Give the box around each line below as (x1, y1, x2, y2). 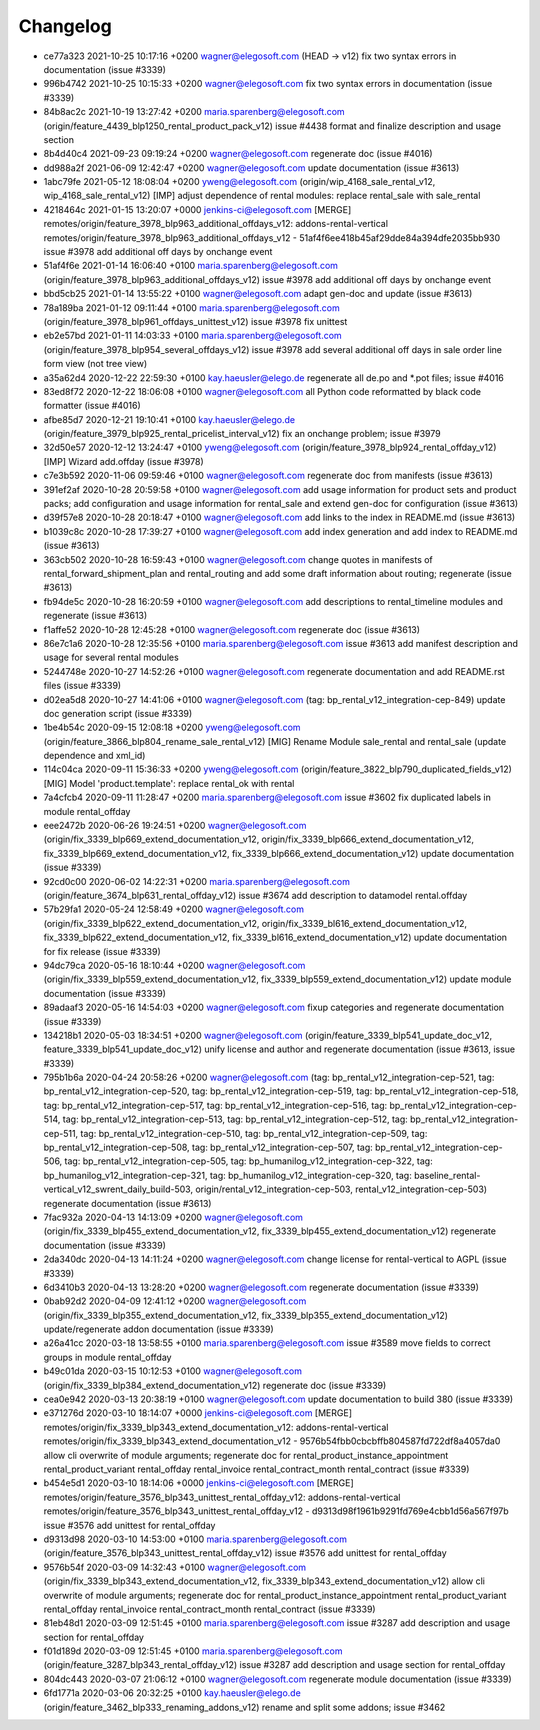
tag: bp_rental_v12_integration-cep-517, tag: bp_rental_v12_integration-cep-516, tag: (43, 1099, 388, 1111)
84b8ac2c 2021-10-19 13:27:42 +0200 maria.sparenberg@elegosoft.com (43, 106, 345, 118)
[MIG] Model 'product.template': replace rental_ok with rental (43, 777, 295, 789)
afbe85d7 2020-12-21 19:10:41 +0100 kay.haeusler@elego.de (43, 413, 295, 425)
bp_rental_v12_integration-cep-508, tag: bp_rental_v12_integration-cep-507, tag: (43, 1141, 374, 1154)
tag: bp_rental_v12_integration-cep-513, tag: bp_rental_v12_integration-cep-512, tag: (62, 1113, 409, 1125)
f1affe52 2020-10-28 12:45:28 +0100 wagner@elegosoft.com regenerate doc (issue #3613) (43, 623, 420, 635)
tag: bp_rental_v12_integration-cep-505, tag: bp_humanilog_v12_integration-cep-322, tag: (64, 1155, 434, 1167)
